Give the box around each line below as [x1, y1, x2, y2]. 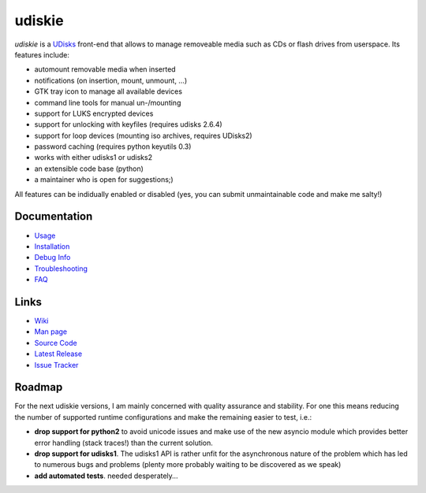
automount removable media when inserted [34, 65, 177, 74]
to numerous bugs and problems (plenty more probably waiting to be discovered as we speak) [34, 460, 342, 469]
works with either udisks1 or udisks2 [34, 153, 153, 162]
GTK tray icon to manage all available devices [34, 87, 183, 96]
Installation [34, 241, 70, 251]
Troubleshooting [34, 264, 88, 273]
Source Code [34, 338, 78, 347]
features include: [14, 50, 70, 59]
